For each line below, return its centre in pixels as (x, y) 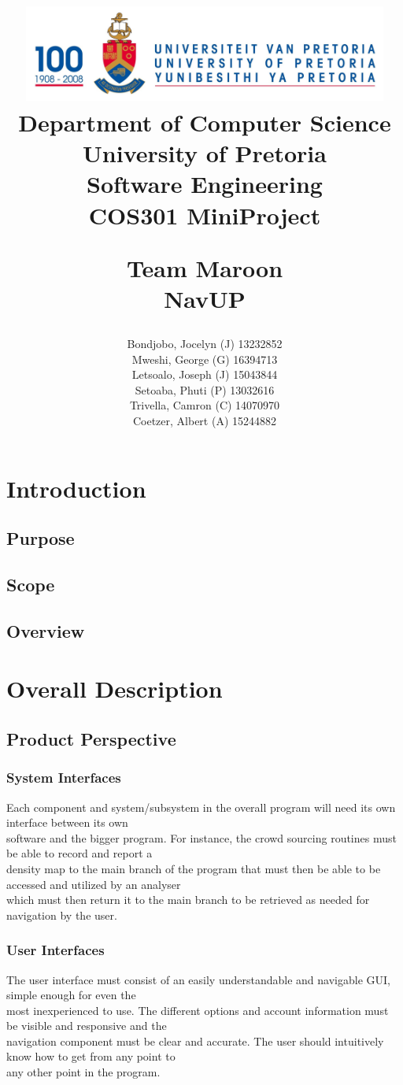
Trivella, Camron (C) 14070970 (205, 405)
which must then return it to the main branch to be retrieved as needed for (188, 900)
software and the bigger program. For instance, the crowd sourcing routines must (201, 837)
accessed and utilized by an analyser (94, 884)
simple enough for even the (71, 995)
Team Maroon (205, 267)
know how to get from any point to (91, 1056)
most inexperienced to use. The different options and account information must (198, 1010)
